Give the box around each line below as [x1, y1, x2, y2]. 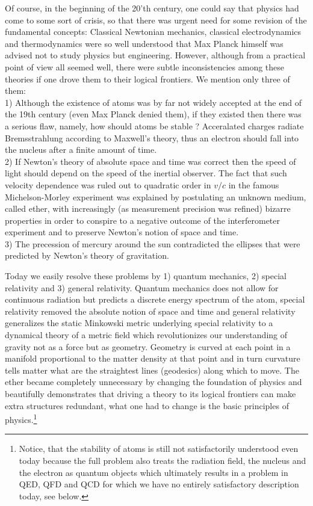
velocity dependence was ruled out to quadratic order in [5, 178, 211, 191]
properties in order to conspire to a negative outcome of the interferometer [5, 214, 280, 226]
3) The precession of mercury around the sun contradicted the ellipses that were [5, 237, 300, 250]
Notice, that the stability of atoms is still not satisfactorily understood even [19, 442, 299, 455]
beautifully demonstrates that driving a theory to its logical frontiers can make [5, 387, 296, 400]
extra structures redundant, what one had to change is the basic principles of [5, 399, 289, 412]
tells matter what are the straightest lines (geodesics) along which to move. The [5, 363, 299, 376]
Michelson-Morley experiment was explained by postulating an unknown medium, [5, 190, 306, 203]
